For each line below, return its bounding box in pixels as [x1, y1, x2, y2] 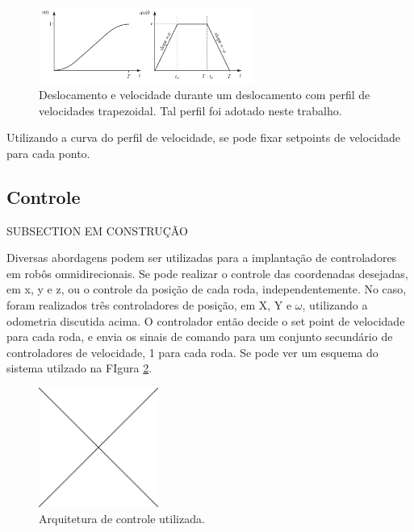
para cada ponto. [6, 144, 90, 161]
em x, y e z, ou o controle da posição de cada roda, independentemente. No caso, [6, 281, 407, 297]
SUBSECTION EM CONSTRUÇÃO [6, 222, 188, 239]
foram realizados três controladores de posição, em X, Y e [6, 297, 292, 314]
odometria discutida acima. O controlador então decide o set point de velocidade [6, 312, 405, 329]
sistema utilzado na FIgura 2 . [6, 360, 153, 376]
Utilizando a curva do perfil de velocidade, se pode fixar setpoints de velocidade [6, 129, 401, 146]
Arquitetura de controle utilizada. [39, 510, 205, 527]
